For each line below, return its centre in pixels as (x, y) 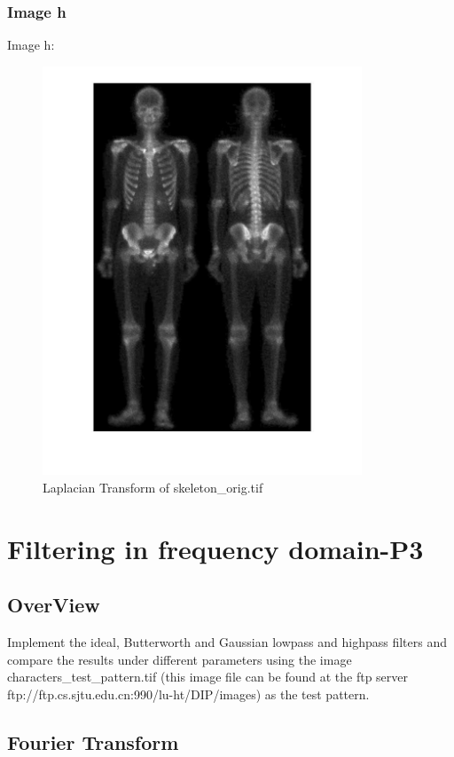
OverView (54, 605)
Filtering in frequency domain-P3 (215, 548)
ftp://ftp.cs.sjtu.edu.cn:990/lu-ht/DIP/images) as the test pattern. (188, 694)
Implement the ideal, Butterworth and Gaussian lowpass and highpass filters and (227, 642)
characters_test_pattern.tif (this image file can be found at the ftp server (208, 677)
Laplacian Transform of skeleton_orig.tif (153, 487)
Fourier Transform (93, 741)
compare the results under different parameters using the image (180, 659)
